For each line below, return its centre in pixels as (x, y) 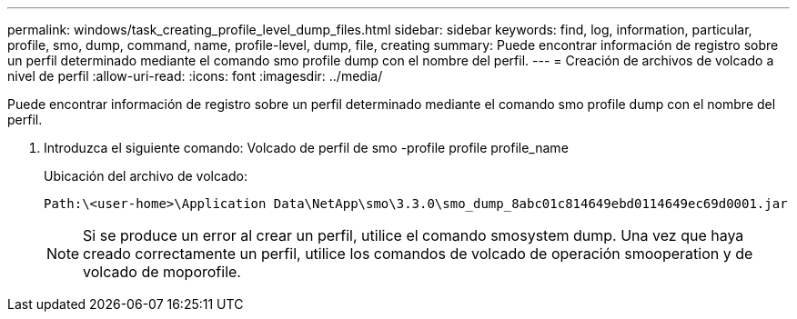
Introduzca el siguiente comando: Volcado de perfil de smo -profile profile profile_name (306, 148)
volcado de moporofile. (162, 272)
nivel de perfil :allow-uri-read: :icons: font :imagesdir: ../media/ (195, 76)
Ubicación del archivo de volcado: (146, 176)
